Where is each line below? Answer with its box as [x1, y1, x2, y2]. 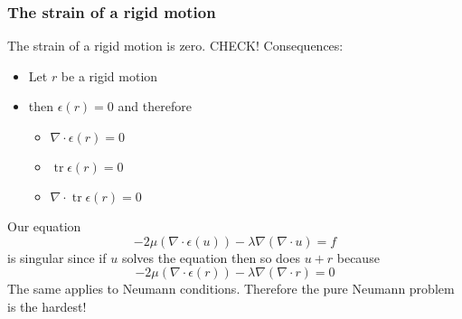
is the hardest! [7, 296, 87, 315]
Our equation [7, 217, 81, 235]
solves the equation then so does [121, 248, 300, 267]
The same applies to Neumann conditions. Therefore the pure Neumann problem [7, 279, 455, 298]
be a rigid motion [61, 66, 158, 85]
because [336, 248, 380, 267]
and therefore [118, 97, 192, 116]
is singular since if [7, 248, 107, 267]
